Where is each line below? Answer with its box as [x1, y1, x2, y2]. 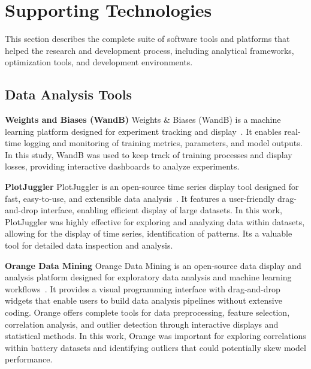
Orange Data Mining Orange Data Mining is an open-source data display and [5, 259, 301, 271]
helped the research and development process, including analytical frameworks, [5, 44, 294, 56]
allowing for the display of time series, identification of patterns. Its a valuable [5, 227, 292, 240]
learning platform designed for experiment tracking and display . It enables [5, 125, 282, 137]
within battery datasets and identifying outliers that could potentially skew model [5, 341, 306, 353]
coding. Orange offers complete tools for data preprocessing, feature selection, [5, 306, 290, 319]
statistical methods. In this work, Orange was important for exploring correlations [5, 329, 306, 342]
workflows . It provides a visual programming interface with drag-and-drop [5, 282, 280, 295]
